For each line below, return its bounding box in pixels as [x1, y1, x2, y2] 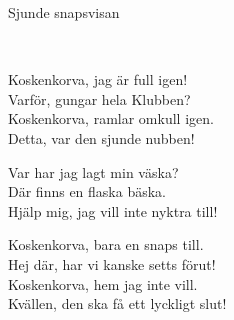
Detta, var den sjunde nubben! [8, 127, 195, 148]
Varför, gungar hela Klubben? [8, 88, 191, 109]
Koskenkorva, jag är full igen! [8, 69, 188, 90]
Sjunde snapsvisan [8, 2, 120, 22]
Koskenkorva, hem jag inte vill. [8, 273, 198, 294]
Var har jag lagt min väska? [8, 161, 179, 182]
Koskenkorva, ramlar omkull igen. [8, 108, 214, 129]
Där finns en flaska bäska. [8, 181, 166, 202]
